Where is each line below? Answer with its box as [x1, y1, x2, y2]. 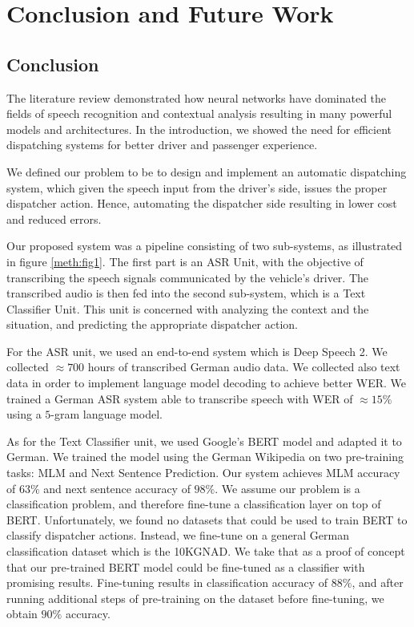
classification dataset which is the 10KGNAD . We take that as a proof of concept [6, 543, 405, 560]
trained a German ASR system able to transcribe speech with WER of [6, 390, 353, 407]
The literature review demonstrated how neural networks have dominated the [6, 89, 387, 106]
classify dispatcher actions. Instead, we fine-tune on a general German [6, 527, 349, 544]
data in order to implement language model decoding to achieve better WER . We [6, 374, 407, 391]
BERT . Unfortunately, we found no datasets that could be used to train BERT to [6, 511, 408, 528]
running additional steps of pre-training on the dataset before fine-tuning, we [6, 589, 384, 606]
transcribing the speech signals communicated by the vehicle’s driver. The [6, 269, 369, 285]
